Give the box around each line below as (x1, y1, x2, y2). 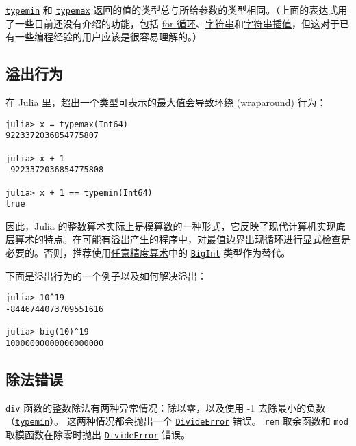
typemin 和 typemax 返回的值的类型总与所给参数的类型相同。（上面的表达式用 (5, 3, 348, 16)
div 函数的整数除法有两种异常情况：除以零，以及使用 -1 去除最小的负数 (5, 400, 326, 415)
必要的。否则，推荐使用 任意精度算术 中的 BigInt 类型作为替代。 (5, 246, 291, 260)
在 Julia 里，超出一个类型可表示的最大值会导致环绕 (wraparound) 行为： (5, 95, 327, 109)
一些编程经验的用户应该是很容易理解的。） (14, 29, 202, 44)
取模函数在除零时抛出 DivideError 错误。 (5, 428, 191, 442)
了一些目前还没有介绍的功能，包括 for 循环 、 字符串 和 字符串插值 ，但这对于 (5, 16, 340, 30)
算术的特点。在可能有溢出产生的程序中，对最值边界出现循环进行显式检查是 (14, 232, 351, 246)
